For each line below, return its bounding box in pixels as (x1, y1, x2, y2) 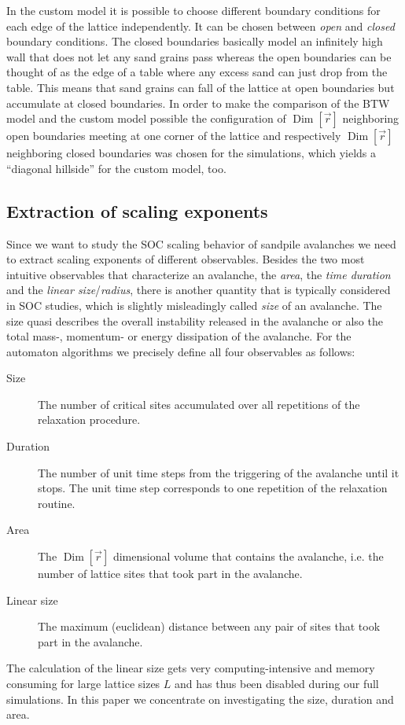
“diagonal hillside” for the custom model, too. (6, 160, 226, 176)
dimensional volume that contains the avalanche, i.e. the (112, 548, 384, 565)
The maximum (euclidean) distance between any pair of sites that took (38, 618, 381, 635)
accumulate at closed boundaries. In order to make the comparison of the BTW (6, 94, 390, 111)
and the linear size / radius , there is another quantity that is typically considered (6, 282, 391, 298)
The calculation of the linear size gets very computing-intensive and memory (6, 660, 375, 676)
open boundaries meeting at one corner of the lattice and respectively (6, 127, 341, 144)
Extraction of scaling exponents (6, 198, 268, 223)
